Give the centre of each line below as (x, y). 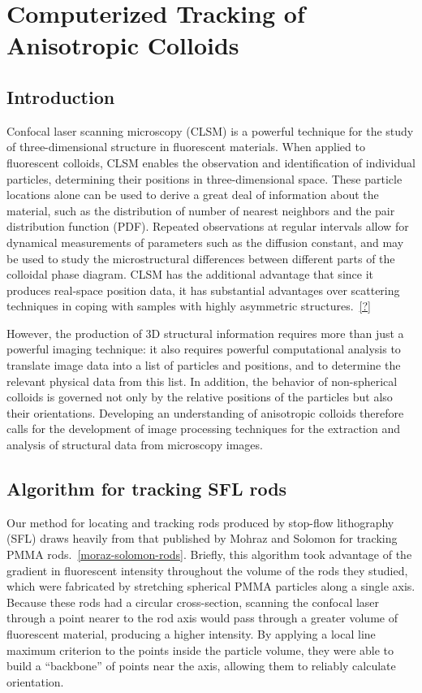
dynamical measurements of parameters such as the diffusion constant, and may (205, 242)
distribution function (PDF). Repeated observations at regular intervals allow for (208, 226)
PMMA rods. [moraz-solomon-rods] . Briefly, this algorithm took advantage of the (209, 554)
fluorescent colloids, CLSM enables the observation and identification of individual (211, 162)
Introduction (61, 96)
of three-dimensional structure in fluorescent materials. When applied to (186, 147)
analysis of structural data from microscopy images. (135, 445)
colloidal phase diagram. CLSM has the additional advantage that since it (190, 274)
